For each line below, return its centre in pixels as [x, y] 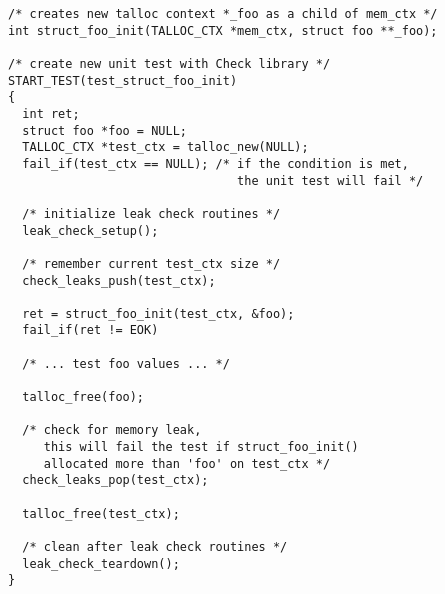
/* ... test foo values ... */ [126, 363]
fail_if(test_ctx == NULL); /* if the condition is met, [215, 163]
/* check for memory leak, [112, 430]
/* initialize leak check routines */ [151, 213]
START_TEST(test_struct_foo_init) [123, 80]
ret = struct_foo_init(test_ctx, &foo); [158, 313]
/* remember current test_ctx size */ [151, 263]
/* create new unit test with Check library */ [169, 63]
